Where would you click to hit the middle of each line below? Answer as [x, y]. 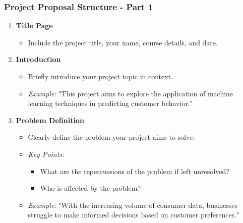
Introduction [38, 59]
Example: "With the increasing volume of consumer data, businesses [133, 205]
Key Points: [46, 154]
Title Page [34, 25]
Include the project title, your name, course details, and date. [123, 42]
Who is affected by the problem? [90, 188]
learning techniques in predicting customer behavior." [110, 103]
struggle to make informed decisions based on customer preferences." [134, 215]
